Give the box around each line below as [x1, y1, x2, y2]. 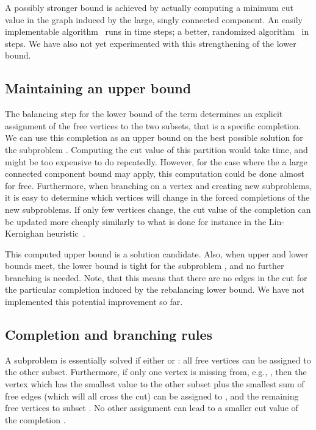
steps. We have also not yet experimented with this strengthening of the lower [5, 37, 296, 49]
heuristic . [46, 227, 85, 240]
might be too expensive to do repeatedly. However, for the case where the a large [5, 155, 307, 168]
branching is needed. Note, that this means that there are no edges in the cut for [5, 271, 307, 284]
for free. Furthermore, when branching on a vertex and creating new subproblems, [5, 179, 312, 192]
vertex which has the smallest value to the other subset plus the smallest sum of [5, 378, 304, 390]
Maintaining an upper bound [5, 79, 192, 98]
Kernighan [5, 227, 44, 240]
